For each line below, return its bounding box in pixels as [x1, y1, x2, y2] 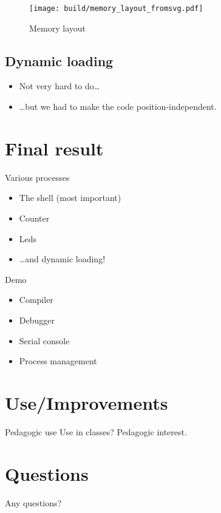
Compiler [19, 293, 53, 306]
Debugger [19, 313, 55, 326]
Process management [19, 355, 97, 367]
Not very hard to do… [19, 80, 100, 92]
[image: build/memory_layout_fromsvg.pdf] [29, 4, 203, 13]
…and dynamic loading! [19, 253, 106, 265]
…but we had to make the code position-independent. [19, 100, 217, 113]
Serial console [19, 334, 70, 347]
